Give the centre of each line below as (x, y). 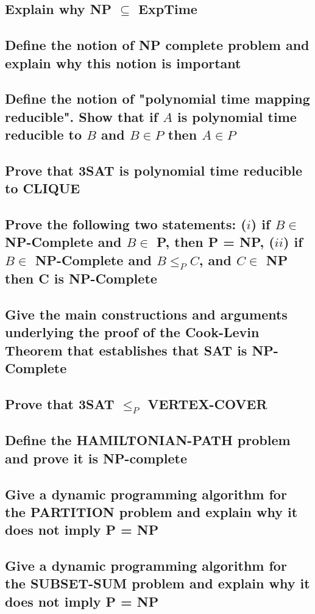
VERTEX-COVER (207, 403)
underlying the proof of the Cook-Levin (132, 332)
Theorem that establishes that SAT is (126, 350)
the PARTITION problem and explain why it (151, 511)
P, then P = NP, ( (216, 242)
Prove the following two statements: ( (126, 224)
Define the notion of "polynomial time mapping (157, 98)
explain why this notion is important (123, 62)
